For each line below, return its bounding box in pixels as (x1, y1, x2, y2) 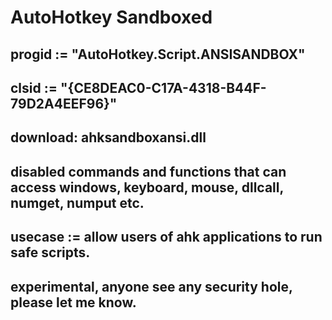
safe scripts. (10, 244, 91, 261)
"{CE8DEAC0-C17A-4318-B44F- (59, 79, 267, 96)
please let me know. (10, 294, 137, 311)
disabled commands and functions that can (10, 163, 287, 180)
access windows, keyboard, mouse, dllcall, (10, 179, 284, 196)
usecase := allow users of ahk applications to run (10, 229, 323, 246)
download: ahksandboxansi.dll (10, 129, 207, 146)
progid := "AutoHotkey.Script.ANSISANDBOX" (10, 46, 306, 63)
